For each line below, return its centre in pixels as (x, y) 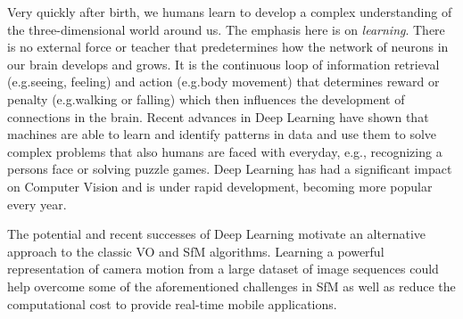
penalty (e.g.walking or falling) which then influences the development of (206, 98)
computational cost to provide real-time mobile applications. (172, 303)
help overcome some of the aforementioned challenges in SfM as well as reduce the (231, 286)
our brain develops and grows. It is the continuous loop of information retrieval (223, 64)
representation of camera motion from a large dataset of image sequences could (223, 269)
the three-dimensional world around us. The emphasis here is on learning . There (226, 29)
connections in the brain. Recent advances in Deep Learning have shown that (218, 116)
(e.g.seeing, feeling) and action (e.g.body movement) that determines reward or (223, 82)
